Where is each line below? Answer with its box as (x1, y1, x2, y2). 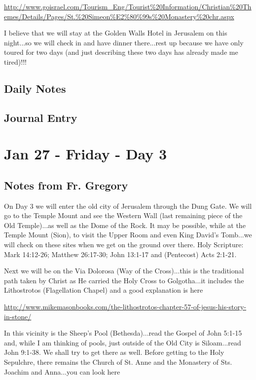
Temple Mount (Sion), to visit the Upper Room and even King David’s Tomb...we (4, 229, 252, 240)
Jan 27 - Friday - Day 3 (4, 144, 167, 164)
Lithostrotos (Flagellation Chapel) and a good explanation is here (4, 285, 203, 295)
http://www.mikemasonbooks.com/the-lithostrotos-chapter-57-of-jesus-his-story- (4, 302, 247, 312)
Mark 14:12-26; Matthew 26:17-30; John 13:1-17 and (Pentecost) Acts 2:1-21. (4, 249, 237, 259)
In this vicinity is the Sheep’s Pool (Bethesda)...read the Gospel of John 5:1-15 (4, 328, 242, 338)
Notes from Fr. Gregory (4, 177, 128, 192)
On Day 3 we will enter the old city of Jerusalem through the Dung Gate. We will (4, 200, 252, 211)
